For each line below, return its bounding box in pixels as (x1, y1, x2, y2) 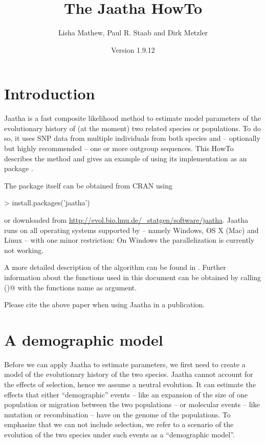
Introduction (4, 83, 95, 104)
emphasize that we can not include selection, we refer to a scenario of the (4, 419, 234, 430)
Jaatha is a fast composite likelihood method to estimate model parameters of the (4, 113, 261, 123)
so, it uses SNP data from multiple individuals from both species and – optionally (4, 133, 260, 143)
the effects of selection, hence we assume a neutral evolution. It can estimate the (4, 379, 256, 390)
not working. (4, 244, 44, 255)
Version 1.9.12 (111, 44, 155, 55)
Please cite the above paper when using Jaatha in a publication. (4, 299, 205, 310)
